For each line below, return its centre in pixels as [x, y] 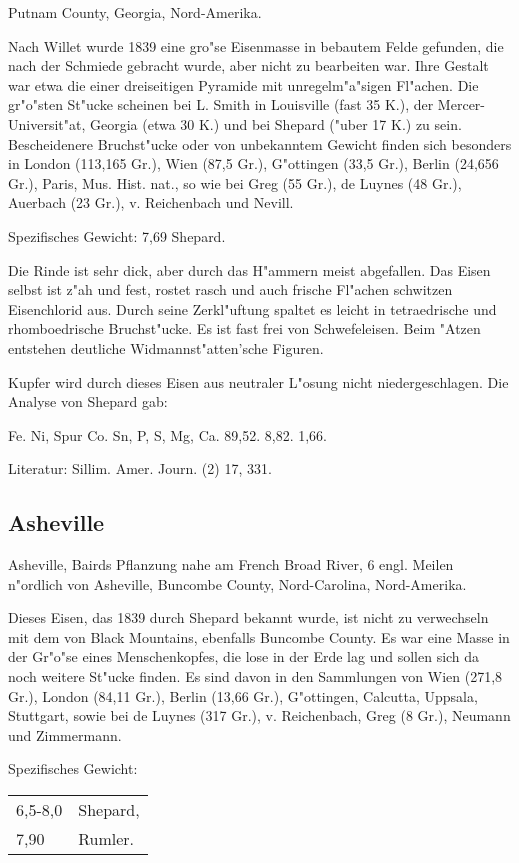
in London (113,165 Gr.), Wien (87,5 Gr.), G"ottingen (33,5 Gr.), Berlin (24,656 [253, 163]
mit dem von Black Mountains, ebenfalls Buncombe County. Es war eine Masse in [259, 636]
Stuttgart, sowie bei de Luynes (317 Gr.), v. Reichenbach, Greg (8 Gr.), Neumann [259, 715]
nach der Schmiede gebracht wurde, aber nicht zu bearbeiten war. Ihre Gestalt [248, 65]
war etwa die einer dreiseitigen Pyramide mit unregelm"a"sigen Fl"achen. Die [243, 84]
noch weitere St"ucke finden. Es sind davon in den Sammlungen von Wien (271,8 [255, 676]
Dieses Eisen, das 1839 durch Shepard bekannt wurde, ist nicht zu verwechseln [248, 617]
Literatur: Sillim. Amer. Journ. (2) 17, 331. [140, 468]
